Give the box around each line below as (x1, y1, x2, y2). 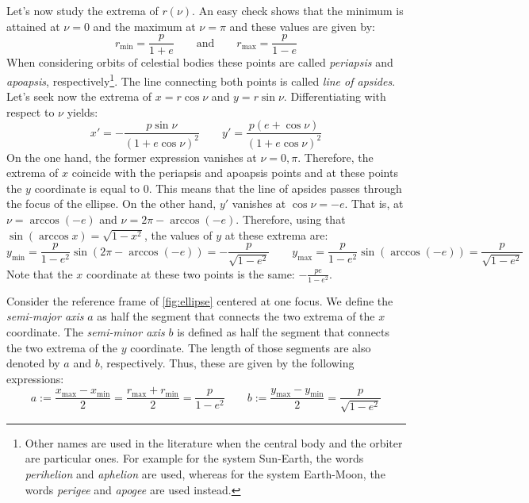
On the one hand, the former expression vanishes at (6, 148, 257, 165)
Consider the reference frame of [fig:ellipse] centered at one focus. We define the (6, 292, 393, 309)
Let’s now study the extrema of (6, 2, 159, 18)
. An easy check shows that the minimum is (192, 2, 404, 18)
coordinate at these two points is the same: (86, 265, 295, 282)
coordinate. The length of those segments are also (130, 339, 371, 355)
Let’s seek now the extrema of (6, 88, 152, 105)
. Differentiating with (283, 88, 386, 105)
